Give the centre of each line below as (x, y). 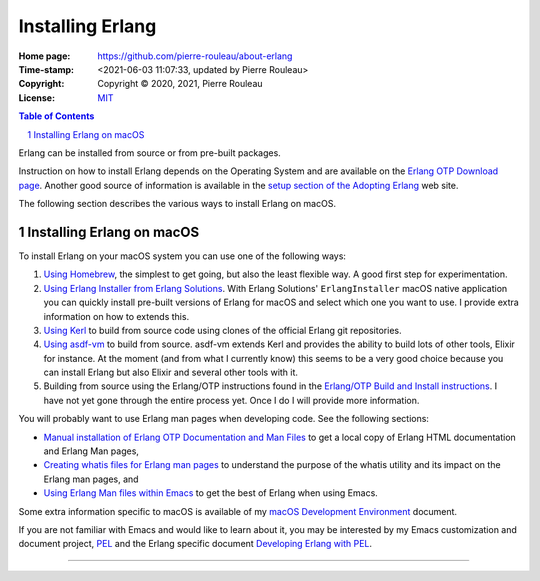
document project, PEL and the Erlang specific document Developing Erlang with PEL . (195, 544)
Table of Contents (56, 116)
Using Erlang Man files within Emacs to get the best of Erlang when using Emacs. (211, 493)
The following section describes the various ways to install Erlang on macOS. (177, 204)
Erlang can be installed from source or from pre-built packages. (150, 152)
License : (36, 97)
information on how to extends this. (116, 316)
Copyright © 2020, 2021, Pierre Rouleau (180, 84)
